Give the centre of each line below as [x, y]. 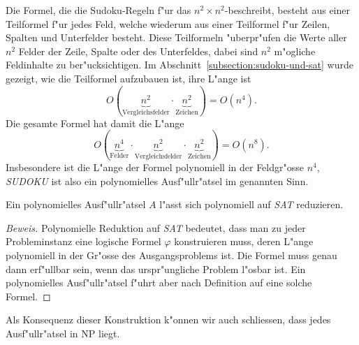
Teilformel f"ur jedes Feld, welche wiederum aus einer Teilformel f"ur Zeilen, [168, 23]
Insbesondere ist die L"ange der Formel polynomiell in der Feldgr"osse [155, 167]
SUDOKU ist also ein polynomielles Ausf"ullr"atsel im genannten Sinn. [157, 181]
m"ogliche [295, 51]
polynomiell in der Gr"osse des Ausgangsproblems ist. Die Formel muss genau [171, 255]
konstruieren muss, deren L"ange [244, 241]
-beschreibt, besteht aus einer [287, 10]
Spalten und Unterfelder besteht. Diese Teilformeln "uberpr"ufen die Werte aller [176, 37]
